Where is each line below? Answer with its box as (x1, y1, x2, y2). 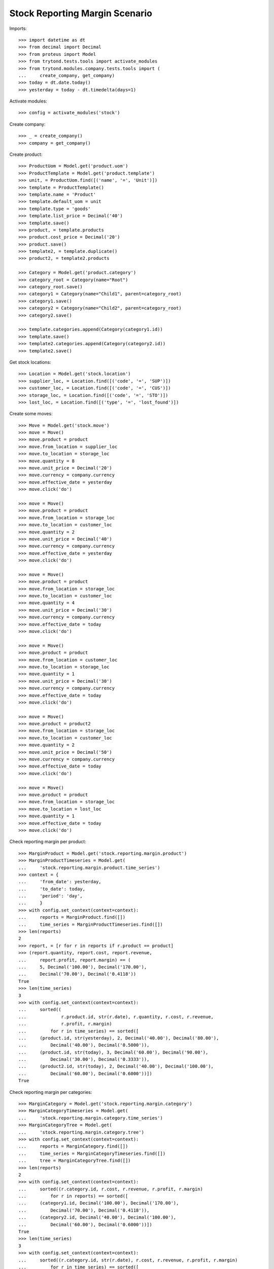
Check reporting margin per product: (9, 839, 86, 845)
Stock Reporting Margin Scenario (9, 8, 152, 19)
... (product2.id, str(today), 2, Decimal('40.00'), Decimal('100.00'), (18, 1063, 214, 1070)
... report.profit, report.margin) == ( (18, 957, 131, 963)
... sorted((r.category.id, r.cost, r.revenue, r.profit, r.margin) (18, 1186, 203, 1192)
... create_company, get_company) (18, 73, 115, 78)
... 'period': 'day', (18, 893, 83, 899)
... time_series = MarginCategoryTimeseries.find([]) (18, 1150, 166, 1156)
